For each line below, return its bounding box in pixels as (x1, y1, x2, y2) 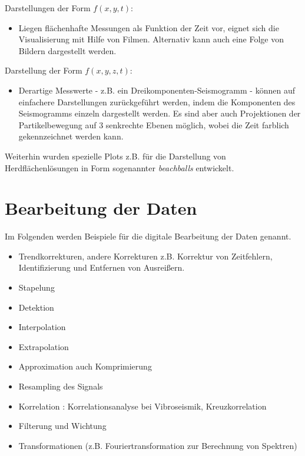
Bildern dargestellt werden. (18, 44, 117, 56)
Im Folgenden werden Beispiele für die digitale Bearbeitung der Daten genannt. (5, 230, 291, 242)
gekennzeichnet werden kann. (18, 130, 124, 142)
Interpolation (18, 321, 66, 333)
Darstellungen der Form (5, 2, 91, 14)
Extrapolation (18, 340, 69, 352)
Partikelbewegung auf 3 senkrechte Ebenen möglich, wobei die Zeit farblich (18, 118, 289, 131)
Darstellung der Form (5, 64, 82, 76)
